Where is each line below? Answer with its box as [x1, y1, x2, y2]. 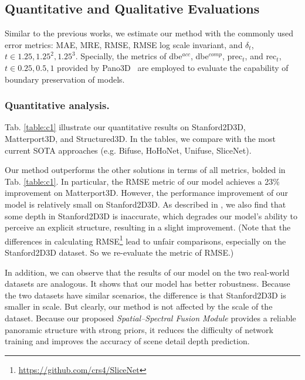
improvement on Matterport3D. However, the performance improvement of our [5, 186, 289, 199]
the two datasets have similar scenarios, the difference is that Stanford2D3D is [5, 289, 286, 301]
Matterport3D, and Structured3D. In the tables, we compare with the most [5, 132, 276, 144]
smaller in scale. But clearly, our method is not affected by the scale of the [5, 300, 273, 313]
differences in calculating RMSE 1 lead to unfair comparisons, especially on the [5, 233, 286, 247]
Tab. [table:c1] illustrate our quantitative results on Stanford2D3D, [5, 121, 246, 133]
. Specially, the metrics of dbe [75, 50, 182, 62]
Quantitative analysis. [5, 98, 110, 113]
